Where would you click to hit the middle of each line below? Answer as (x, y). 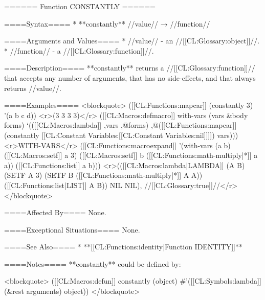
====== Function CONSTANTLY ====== (80, 6)
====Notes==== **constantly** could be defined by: (93, 263)
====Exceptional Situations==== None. (72, 229)
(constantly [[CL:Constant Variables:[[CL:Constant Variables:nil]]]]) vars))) (121, 135)
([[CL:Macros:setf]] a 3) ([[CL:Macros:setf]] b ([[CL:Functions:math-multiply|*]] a (131, 155)
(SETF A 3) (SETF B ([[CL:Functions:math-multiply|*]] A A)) (103, 175)
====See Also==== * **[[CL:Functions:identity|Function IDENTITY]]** (123, 247)
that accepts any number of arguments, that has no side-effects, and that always (130, 77)
